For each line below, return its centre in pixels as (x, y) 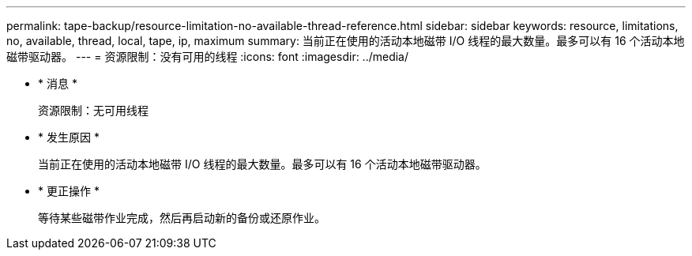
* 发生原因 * (69, 137)
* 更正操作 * (69, 191)
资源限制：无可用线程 (93, 111)
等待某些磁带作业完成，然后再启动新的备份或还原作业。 (182, 218)
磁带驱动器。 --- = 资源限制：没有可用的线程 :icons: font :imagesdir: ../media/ (208, 56)
